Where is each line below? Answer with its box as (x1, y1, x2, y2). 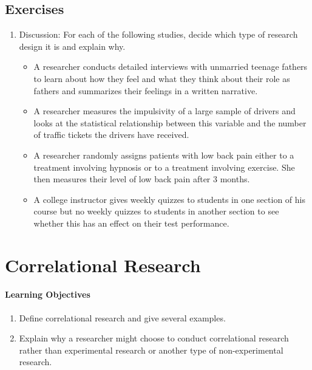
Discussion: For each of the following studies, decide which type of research (19, 28, 298, 41)
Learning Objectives (5, 288, 90, 301)
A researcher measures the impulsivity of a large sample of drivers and (33, 104, 296, 117)
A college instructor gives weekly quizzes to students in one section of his (33, 193, 305, 205)
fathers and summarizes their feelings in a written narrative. (33, 84, 258, 97)
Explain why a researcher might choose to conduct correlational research (19, 332, 289, 344)
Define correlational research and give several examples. (19, 311, 226, 324)
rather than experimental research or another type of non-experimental (19, 343, 283, 356)
